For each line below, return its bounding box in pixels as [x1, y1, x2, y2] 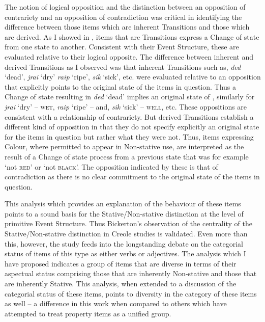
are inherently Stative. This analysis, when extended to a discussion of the [5, 278, 237, 289]
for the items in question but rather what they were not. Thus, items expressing [5, 131, 254, 142]
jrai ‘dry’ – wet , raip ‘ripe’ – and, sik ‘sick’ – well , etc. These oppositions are [5, 101, 247, 112]
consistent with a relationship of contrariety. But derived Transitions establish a [5, 111, 254, 122]
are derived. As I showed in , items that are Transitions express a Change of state [5, 31, 259, 42]
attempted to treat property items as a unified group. [5, 308, 171, 318]
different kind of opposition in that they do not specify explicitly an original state [5, 121, 259, 132]
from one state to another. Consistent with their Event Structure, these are [5, 41, 239, 52]
